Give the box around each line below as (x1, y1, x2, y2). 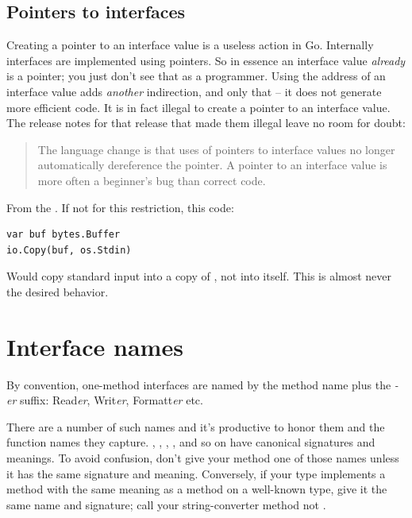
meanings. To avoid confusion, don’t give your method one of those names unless (6, 450, 399, 466)
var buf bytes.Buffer (6, 229, 121, 241)
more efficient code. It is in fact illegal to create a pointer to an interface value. (6, 99, 391, 115)
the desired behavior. (6, 283, 109, 300)
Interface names (6, 330, 183, 362)
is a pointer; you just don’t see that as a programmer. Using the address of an (6, 68, 386, 84)
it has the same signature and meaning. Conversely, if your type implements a (6, 465, 386, 481)
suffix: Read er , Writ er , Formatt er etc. (20, 392, 203, 408)
